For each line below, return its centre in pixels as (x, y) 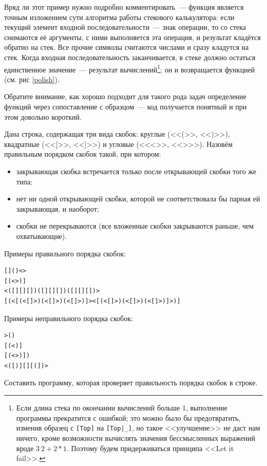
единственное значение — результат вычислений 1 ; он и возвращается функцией (130, 68)
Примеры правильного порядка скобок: (65, 253)
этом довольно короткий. (43, 116)
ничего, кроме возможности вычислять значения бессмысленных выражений (136, 437)
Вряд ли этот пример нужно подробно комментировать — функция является (124, 7)
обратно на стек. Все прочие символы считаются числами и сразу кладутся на (127, 47)
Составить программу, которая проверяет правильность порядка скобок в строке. (131, 383)
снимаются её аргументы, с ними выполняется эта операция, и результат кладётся (132, 37)
